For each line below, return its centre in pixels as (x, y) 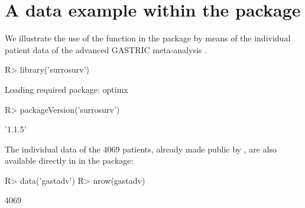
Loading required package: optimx (66, 89)
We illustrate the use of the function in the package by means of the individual (148, 38)
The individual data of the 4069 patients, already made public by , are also (141, 149)
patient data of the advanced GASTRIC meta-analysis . (106, 49)
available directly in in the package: (69, 160)
